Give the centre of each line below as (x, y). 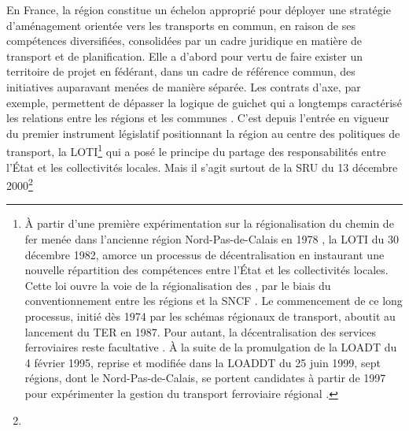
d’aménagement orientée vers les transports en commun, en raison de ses (181, 25)
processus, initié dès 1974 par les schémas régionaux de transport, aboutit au (210, 316)
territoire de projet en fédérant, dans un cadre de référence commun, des (181, 71)
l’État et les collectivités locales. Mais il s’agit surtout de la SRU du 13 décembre (202, 167)
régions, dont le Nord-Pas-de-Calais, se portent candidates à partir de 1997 (205, 378)
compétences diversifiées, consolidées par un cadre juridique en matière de (184, 41)
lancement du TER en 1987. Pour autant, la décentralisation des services (201, 331)
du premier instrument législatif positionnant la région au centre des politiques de (203, 133)
